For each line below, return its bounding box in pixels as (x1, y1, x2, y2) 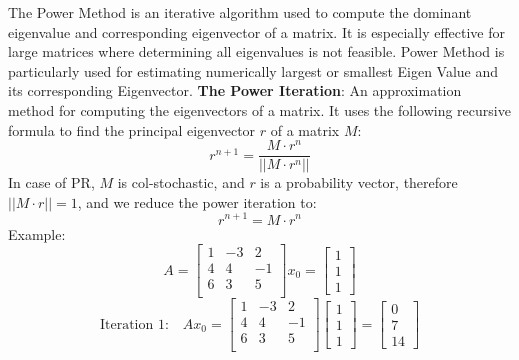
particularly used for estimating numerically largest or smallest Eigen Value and (8, 60, 499, 81)
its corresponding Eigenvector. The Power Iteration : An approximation (8, 80, 462, 101)
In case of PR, (8, 172, 95, 193)
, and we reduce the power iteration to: (77, 191, 317, 212)
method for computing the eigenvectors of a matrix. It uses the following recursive (8, 99, 511, 120)
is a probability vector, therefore (260, 172, 458, 193)
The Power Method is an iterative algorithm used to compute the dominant (8, 2, 472, 22)
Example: (8, 223, 66, 244)
